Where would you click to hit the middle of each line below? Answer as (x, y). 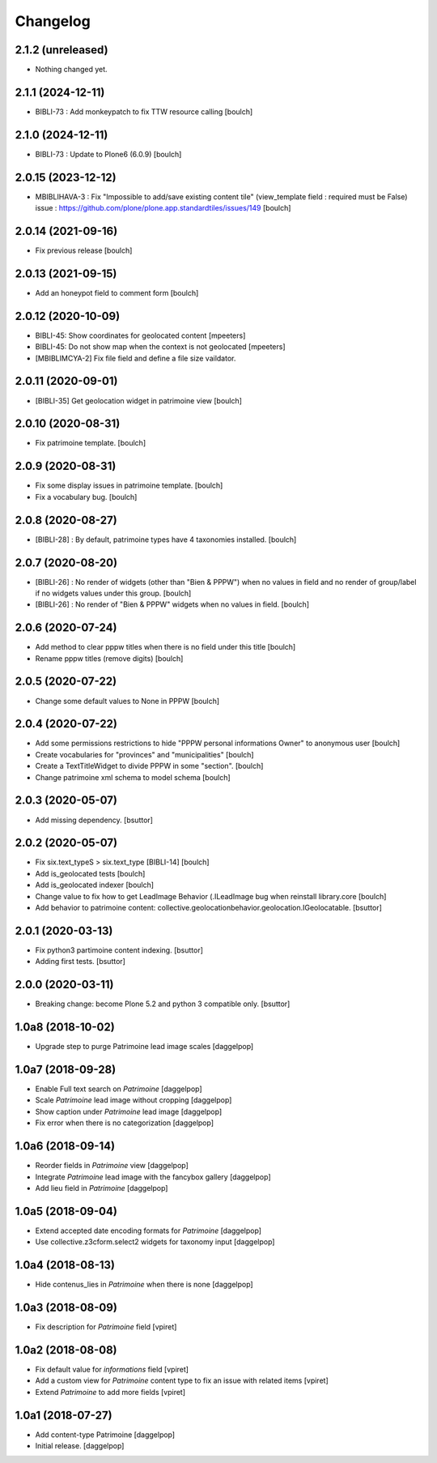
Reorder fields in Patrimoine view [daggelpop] (112, 1166)
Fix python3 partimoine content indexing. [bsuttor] (119, 950)
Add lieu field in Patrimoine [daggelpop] (102, 1188)
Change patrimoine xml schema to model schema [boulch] (133, 777)
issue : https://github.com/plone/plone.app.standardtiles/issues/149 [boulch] (163, 208)
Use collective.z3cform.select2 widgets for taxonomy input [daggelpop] (155, 1242)
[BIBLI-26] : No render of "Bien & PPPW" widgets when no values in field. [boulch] (172, 604)
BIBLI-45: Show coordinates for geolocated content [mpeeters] (140, 335)
